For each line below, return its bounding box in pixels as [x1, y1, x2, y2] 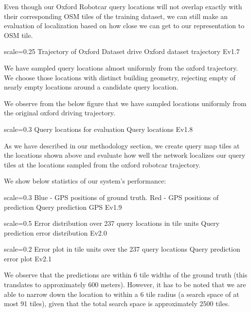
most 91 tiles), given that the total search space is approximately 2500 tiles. [4, 298, 230, 309]
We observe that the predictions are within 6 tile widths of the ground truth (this [4, 270, 248, 280]
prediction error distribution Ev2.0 [4, 227, 107, 238]
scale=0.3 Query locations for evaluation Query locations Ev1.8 [4, 124, 193, 134]
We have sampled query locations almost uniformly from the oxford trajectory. [4, 62, 238, 73]
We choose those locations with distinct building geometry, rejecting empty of [4, 72, 235, 82]
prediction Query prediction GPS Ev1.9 [4, 202, 122, 212]
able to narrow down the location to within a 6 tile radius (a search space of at [4, 289, 239, 299]
